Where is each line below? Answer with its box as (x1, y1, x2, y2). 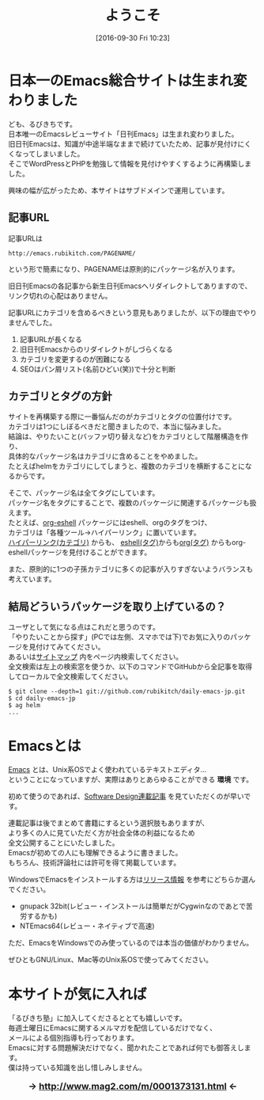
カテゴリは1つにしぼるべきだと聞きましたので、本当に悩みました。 (8, 422, 226, 432)
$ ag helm (8, 702, 41, 710)
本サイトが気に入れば (8, 986, 148, 1003)
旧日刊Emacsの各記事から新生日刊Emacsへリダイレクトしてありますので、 (8, 281, 252, 291)
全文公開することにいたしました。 (8, 838, 119, 847)
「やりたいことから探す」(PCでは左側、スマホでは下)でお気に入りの (8, 632, 231, 641)
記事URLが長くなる (19, 334, 83, 344)
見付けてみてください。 (28, 642, 105, 652)
